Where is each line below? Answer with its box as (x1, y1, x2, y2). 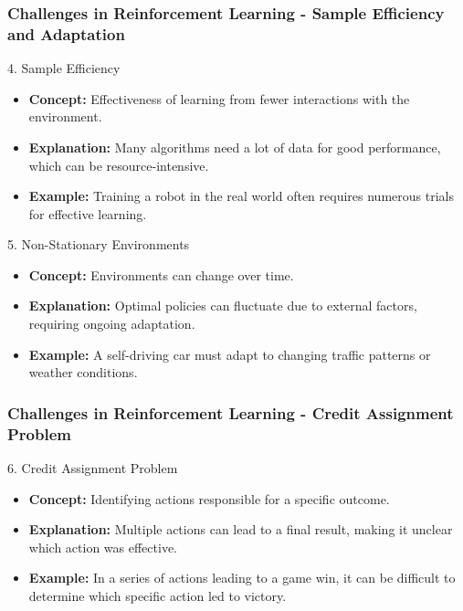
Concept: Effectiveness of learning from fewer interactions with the (28, 89, 410, 108)
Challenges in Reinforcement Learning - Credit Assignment (7, 401, 454, 424)
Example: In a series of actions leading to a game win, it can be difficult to (28, 568, 456, 587)
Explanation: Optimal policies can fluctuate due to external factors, (28, 296, 417, 315)
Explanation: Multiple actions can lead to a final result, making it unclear (28, 520, 453, 539)
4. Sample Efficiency (7, 58, 121, 78)
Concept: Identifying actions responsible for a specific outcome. (28, 489, 390, 508)
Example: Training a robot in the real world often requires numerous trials (28, 186, 454, 205)
